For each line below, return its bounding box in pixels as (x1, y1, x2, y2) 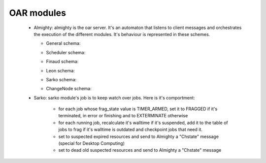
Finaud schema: (46, 59, 79, 65)
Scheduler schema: (46, 49, 86, 55)
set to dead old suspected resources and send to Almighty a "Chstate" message (58, 147, 222, 153)
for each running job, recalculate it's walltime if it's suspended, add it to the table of (58, 120, 229, 126)
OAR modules (9, 7, 66, 18)
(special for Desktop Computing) (58, 140, 125, 146)
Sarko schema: (46, 76, 77, 82)
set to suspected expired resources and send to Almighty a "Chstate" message (58, 133, 219, 139)
